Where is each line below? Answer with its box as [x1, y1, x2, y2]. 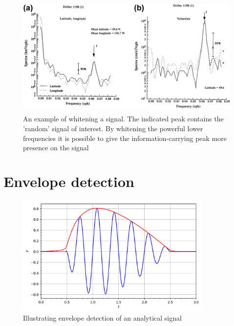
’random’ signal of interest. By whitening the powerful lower [23, 123, 203, 133]
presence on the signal [23, 142, 89, 153]
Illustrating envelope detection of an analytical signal [23, 313, 182, 323]
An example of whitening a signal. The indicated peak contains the [23, 114, 224, 124]
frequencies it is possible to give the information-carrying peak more [23, 133, 227, 143]
